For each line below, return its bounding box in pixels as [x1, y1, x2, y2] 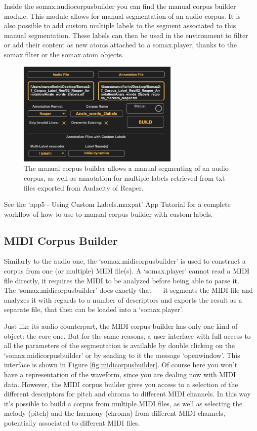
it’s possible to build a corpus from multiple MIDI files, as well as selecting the [4, 398, 243, 408]
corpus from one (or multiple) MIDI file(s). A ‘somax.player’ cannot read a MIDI [4, 266, 250, 276]
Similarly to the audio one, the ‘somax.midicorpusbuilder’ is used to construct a [4, 256, 246, 266]
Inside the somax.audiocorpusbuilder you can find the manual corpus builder [4, 1, 236, 11]
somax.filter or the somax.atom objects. [4, 49, 124, 59]
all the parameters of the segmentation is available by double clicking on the [4, 340, 235, 351]
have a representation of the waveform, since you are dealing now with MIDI [4, 369, 236, 380]
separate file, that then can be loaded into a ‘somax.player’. [4, 304, 183, 314]
